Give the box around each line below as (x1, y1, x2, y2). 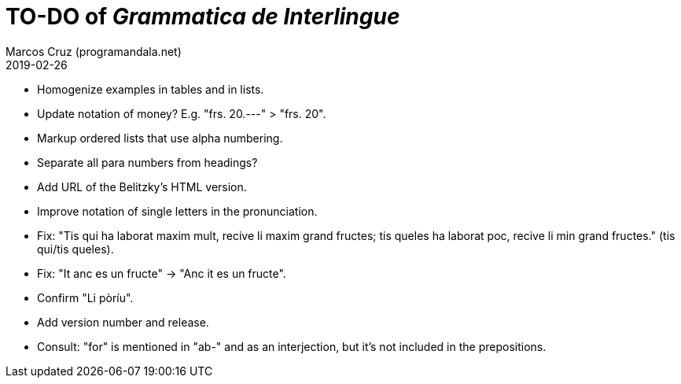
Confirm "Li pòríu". (37, 290, 134, 305)
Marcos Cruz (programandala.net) (6, 44, 182, 58)
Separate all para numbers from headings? (37, 155, 258, 169)
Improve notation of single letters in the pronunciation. (37, 204, 318, 218)
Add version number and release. (37, 315, 209, 329)
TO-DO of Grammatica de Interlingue (6, 3, 400, 30)
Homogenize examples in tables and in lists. (37, 82, 264, 96)
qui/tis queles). (37, 242, 114, 256)
